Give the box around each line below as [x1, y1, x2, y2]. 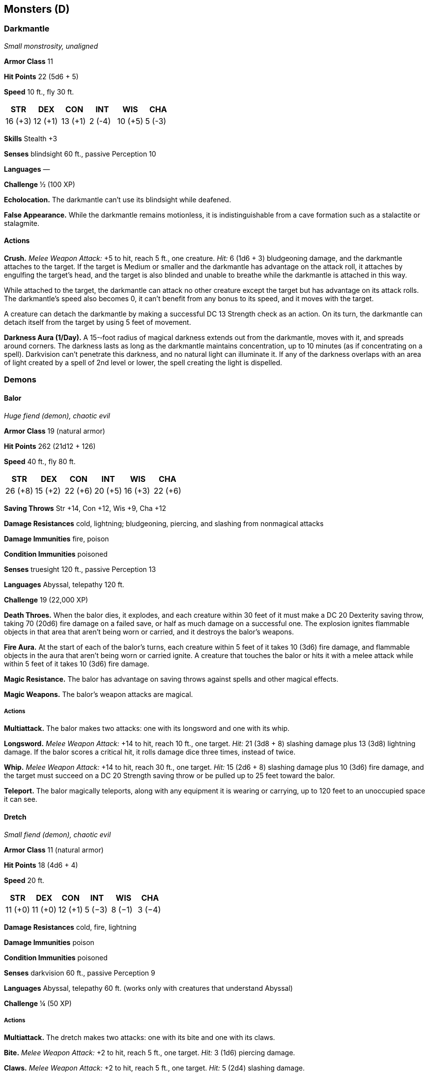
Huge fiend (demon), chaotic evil [4, 411, 110, 420]
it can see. [4, 795, 37, 804]
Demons [4, 375, 36, 385]
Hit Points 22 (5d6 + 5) [4, 72, 79, 81]
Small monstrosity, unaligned [4, 41, 98, 50]
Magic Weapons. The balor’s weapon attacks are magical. [4, 690, 193, 698]
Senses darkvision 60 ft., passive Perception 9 [4, 968, 155, 977]
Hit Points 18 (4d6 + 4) [4, 860, 78, 869]
